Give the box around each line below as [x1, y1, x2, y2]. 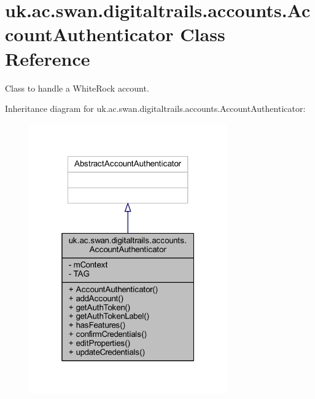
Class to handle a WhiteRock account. [5, 81, 149, 94]
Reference [5, 45, 90, 71]
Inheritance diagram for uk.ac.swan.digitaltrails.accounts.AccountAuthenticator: [5, 102, 306, 115]
